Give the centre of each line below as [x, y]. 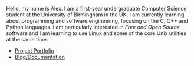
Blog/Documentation [40, 57]
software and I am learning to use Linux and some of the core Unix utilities [96, 33]
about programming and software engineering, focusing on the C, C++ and [97, 21]
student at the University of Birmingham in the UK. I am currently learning [95, 15]
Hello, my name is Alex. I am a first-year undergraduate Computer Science [96, 8]
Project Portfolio [34, 51]
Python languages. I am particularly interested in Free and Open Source [93, 27]
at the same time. [27, 39]
